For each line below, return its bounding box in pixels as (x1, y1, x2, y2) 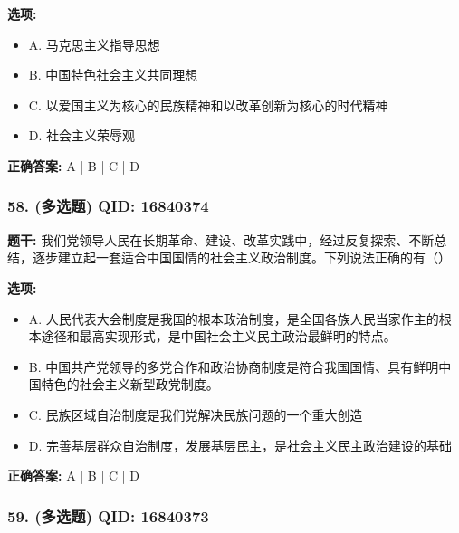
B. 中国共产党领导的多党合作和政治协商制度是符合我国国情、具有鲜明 (28, 357, 439, 376)
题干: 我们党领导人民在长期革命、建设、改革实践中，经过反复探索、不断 (7, 230, 435, 249)
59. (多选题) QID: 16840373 (7, 504, 209, 527)
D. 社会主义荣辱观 (28, 126, 136, 145)
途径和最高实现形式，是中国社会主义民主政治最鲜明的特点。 (41, 327, 397, 346)
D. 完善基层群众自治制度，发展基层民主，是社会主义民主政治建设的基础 (28, 435, 453, 454)
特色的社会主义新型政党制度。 (41, 375, 219, 394)
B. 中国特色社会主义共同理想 (28, 65, 198, 84)
